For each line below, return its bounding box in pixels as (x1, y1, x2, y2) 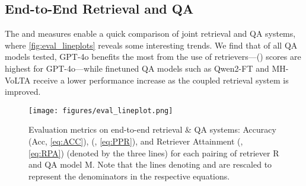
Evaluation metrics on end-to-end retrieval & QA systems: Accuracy (28, 123, 276, 136)
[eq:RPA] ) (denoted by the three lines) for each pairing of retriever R (28, 146, 279, 159)
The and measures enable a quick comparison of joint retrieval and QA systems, (5, 27, 296, 40)
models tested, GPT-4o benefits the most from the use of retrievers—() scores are (5, 50, 301, 63)
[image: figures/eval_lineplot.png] (28, 106, 173, 115)
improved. (5, 85, 41, 98)
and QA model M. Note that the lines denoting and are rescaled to (28, 158, 272, 171)
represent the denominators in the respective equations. (28, 169, 230, 182)
